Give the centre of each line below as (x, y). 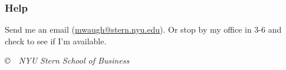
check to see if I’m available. (56, 41)
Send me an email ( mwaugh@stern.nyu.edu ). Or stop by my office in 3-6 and (143, 29)
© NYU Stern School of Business (67, 60)
